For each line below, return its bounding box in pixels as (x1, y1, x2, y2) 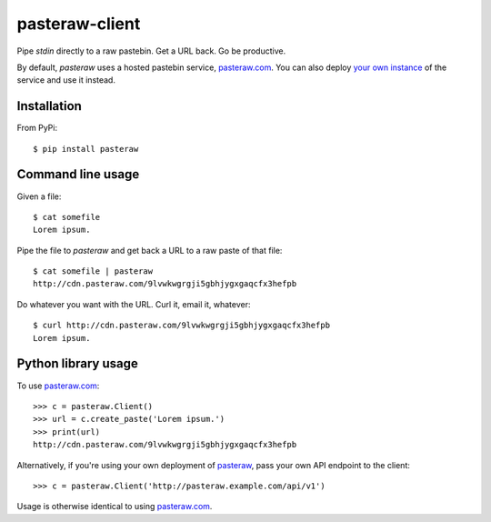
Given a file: (16, 191, 62, 202)
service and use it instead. (16, 75, 115, 85)
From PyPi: (16, 123, 58, 134)
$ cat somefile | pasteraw (33, 266, 154, 276)
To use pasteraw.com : (16, 380, 100, 391)
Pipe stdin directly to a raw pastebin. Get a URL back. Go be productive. (16, 45, 286, 56)
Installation (16, 98, 82, 114)
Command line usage (16, 166, 140, 182)
